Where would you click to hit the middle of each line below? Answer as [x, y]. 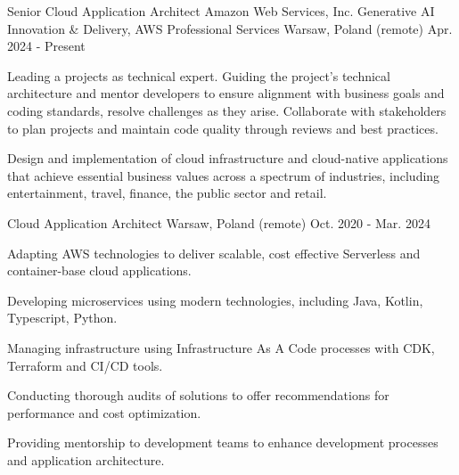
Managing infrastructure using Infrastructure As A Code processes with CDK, [221, 347]
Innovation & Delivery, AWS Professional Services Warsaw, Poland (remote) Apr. [230, 28]
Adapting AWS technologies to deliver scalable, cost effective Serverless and [214, 253]
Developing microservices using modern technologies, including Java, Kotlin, [215, 300]
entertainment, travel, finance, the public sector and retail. [167, 193]
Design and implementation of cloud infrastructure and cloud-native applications [228, 158]
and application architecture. [86, 459]
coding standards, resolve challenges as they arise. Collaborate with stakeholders [227, 110]
